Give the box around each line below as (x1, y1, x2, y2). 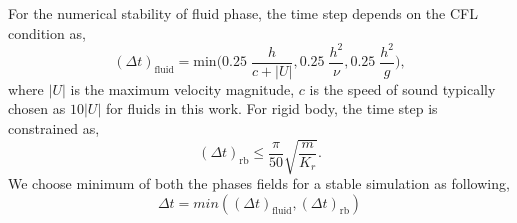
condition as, (8, 22, 86, 43)
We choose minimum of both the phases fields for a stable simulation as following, (8, 173, 510, 194)
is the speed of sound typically (309, 78, 496, 99)
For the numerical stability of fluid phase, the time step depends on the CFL (8, 3, 478, 23)
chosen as (8, 98, 66, 119)
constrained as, (8, 117, 100, 138)
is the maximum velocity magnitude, (70, 78, 295, 99)
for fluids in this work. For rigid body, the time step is (105, 98, 438, 119)
